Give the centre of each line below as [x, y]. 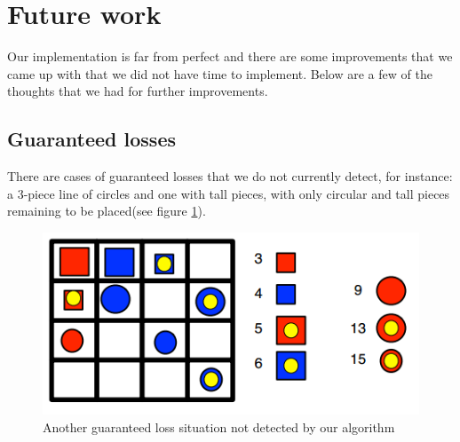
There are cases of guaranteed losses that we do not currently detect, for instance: [230, 176]
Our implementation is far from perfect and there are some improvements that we [230, 56]
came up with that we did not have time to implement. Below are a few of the [220, 73]
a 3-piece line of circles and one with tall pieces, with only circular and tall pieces [229, 193]
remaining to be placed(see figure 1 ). [107, 211]
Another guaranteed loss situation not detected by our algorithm [219, 426]
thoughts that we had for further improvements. [138, 91]
